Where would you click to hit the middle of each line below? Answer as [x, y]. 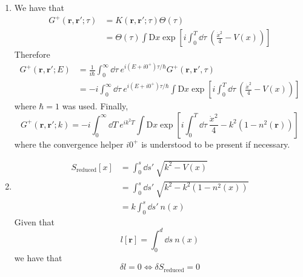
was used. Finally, [95, 106]
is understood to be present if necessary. [216, 144]
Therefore [32, 54]
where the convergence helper [69, 144]
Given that [35, 221]
